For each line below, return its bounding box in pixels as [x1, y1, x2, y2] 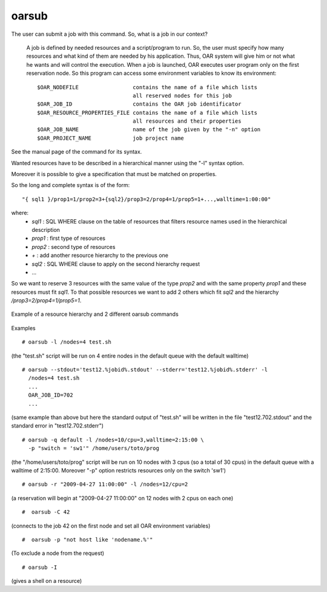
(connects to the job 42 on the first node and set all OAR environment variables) [11, 522, 211, 529]
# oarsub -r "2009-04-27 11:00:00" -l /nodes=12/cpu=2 [22, 481, 188, 488]
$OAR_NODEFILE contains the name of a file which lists [37, 84, 257, 90]
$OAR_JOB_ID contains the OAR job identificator [37, 101, 242, 107]
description [31, 226, 61, 233]
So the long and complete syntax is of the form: [11, 182, 130, 189]
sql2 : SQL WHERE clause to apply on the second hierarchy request [31, 260, 200, 267]
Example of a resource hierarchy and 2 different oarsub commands [11, 310, 179, 318]
